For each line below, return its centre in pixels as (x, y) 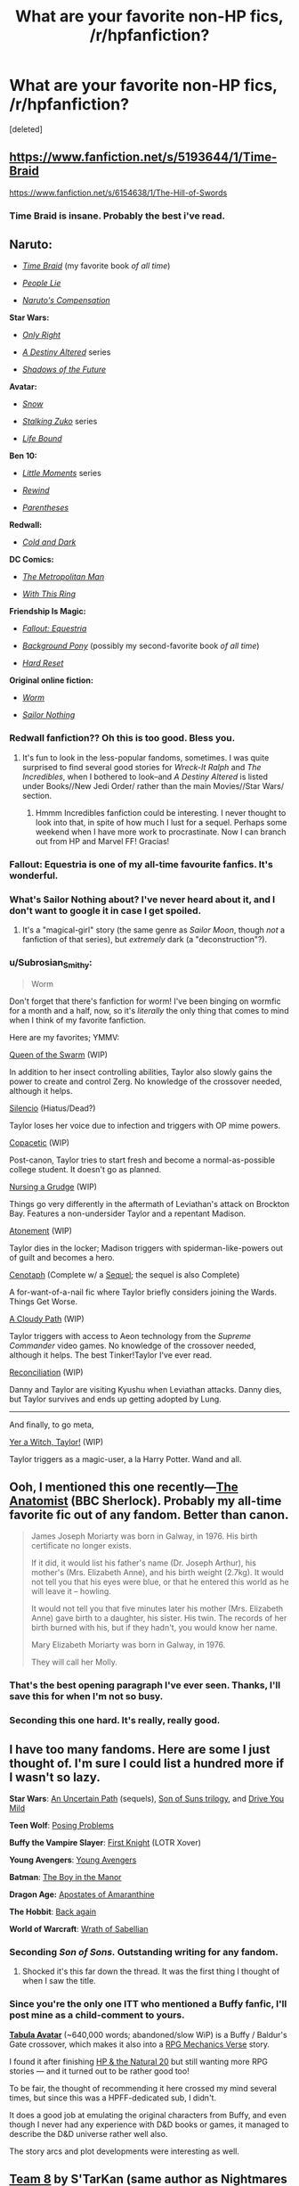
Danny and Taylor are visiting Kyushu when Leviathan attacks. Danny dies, (145, 1389)
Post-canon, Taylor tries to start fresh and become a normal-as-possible (142, 1160)
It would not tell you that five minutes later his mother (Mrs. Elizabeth (157, 1609)
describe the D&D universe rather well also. (89, 2133)
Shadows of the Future (64, 370)
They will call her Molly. (74, 1662)
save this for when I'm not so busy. (86, 1697)
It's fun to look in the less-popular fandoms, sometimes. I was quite (145, 757)
